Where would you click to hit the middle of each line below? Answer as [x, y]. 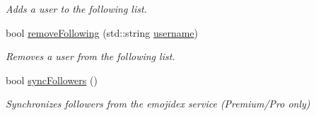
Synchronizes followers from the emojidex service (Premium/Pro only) [158, 104]
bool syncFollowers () [52, 80]
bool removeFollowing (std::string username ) [102, 32]
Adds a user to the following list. [76, 8]
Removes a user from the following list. [90, 56]
